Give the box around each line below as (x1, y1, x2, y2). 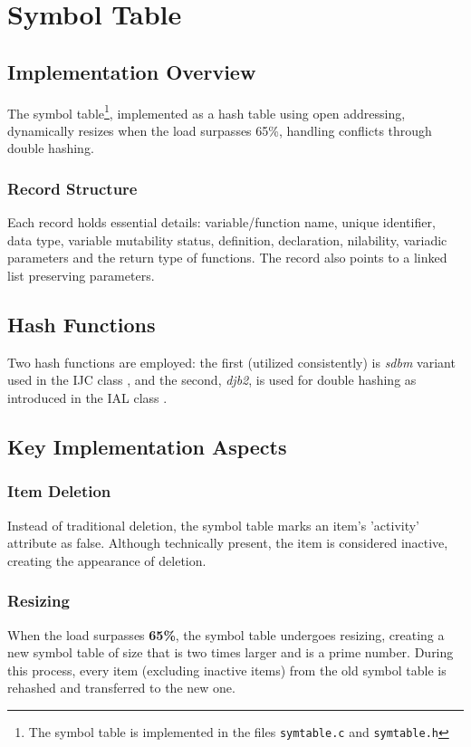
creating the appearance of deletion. (7, 551, 207, 570)
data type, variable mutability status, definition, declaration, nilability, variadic (7, 230, 447, 249)
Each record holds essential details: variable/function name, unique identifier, (7, 213, 436, 232)
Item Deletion (7, 480, 111, 503)
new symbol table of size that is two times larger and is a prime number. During (7, 643, 454, 662)
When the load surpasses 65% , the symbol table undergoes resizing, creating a (7, 625, 445, 644)
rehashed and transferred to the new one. (7, 678, 235, 697)
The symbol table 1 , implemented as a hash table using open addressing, (7, 101, 406, 122)
